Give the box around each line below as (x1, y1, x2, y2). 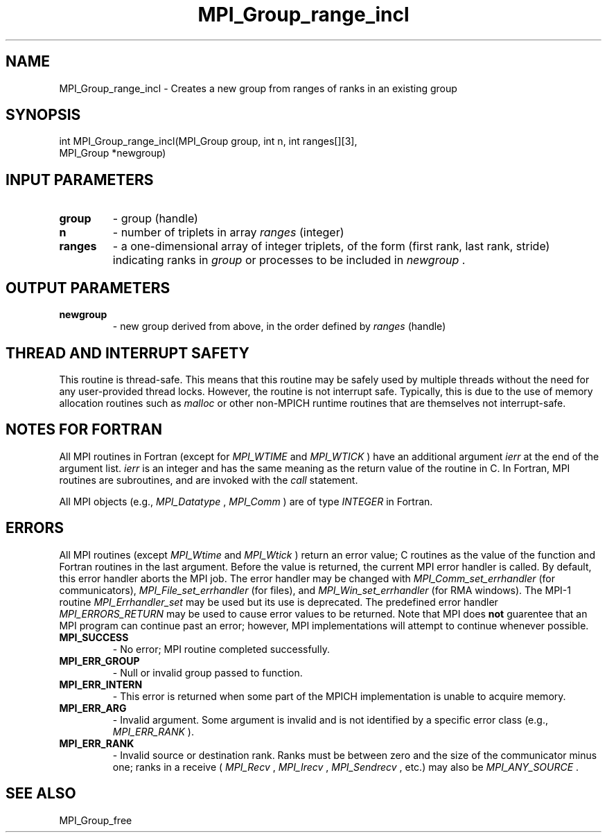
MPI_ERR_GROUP (59, 654, 140, 667)
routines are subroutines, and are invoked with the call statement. (59, 473, 358, 486)
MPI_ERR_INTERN (59, 678, 143, 690)
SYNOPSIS (6, 106, 81, 124)
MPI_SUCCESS (59, 631, 129, 643)
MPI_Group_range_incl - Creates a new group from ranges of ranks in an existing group (59, 82, 457, 94)
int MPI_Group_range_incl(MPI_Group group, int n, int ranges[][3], (59, 135, 358, 148)
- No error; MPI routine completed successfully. (112, 643, 331, 655)
